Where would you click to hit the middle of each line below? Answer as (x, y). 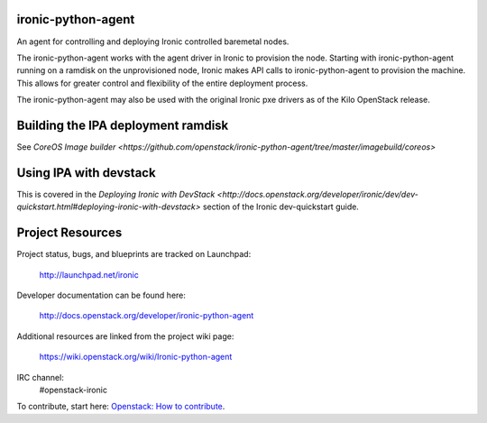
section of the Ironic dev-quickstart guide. (281, 207)
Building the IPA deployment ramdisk (123, 125)
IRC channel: (41, 377)
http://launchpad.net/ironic (89, 274)
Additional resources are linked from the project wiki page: (125, 336)
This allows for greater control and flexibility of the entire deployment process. (162, 83)
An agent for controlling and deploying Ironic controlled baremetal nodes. (153, 41)
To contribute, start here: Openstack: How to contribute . (121, 407)
